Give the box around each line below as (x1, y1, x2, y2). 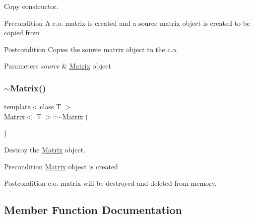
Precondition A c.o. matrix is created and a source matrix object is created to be (4, 17, 251, 28)
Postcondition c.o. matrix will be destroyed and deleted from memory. (4, 178, 217, 188)
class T (40, 101, 62, 112)
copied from (4, 27, 40, 38)
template (4, 101, 31, 112)
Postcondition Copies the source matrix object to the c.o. (4, 44, 178, 54)
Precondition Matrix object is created (4, 161, 118, 171)
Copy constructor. (4, 1, 59, 11)
